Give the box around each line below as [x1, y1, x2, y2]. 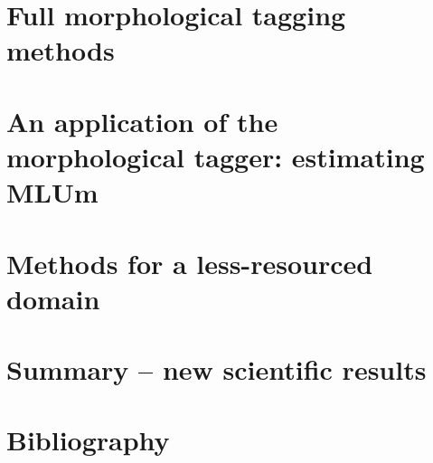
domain [6, 279, 100, 317]
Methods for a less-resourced [6, 244, 373, 281]
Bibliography [6, 421, 170, 458]
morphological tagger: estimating [6, 137, 425, 175]
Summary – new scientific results [6, 351, 427, 388]
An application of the [6, 102, 278, 139]
